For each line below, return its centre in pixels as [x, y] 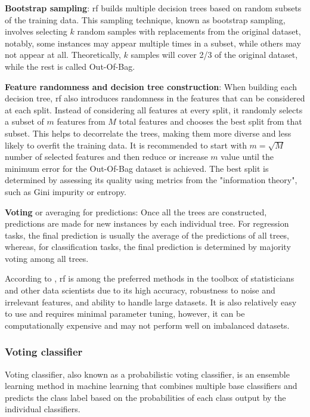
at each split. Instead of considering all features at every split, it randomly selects [154, 109]
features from [81, 121]
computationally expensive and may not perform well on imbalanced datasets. [147, 325]
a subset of [24, 121]
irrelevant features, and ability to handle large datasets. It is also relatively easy [151, 302]
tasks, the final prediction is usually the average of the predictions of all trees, [147, 235]
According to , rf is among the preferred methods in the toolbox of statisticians [150, 278]
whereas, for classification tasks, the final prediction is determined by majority [148, 247]
